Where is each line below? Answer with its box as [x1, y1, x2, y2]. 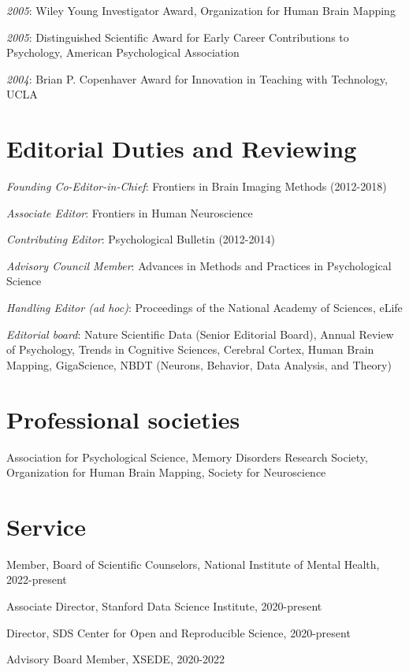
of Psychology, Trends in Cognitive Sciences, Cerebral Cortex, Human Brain [6, 341, 374, 358]
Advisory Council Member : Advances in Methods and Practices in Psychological [6, 257, 392, 273]
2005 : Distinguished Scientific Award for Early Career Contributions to [6, 28, 349, 45]
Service [6, 510, 86, 542]
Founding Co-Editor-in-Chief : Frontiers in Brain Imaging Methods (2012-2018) [6, 178, 387, 195]
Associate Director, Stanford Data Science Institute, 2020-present [6, 598, 322, 614]
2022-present [6, 571, 67, 588]
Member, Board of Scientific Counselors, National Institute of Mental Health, [6, 555, 380, 572]
